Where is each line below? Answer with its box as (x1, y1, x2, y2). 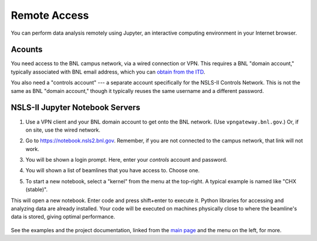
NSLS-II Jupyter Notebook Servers (11, 103, 140, 113)
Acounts (11, 45, 43, 55)
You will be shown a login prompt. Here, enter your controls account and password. (25, 156, 228, 163)
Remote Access (11, 9, 89, 22)
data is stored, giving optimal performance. (11, 213, 116, 220)
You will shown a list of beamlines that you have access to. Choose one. (25, 167, 200, 174)
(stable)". (25, 186, 48, 193)
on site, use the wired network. (25, 126, 101, 133)
